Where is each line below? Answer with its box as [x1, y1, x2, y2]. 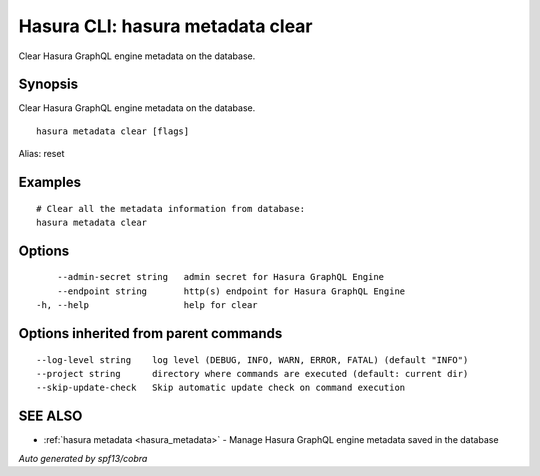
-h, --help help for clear [36, 300, 259, 311]
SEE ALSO [18, 408, 83, 425]
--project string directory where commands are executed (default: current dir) [36, 368, 469, 380]
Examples [18, 174, 82, 191]
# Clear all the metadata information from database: [36, 203, 305, 214]
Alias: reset [18, 148, 65, 160]
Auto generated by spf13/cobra [18, 452, 148, 464]
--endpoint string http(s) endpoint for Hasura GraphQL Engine [56, 285, 406, 297]
